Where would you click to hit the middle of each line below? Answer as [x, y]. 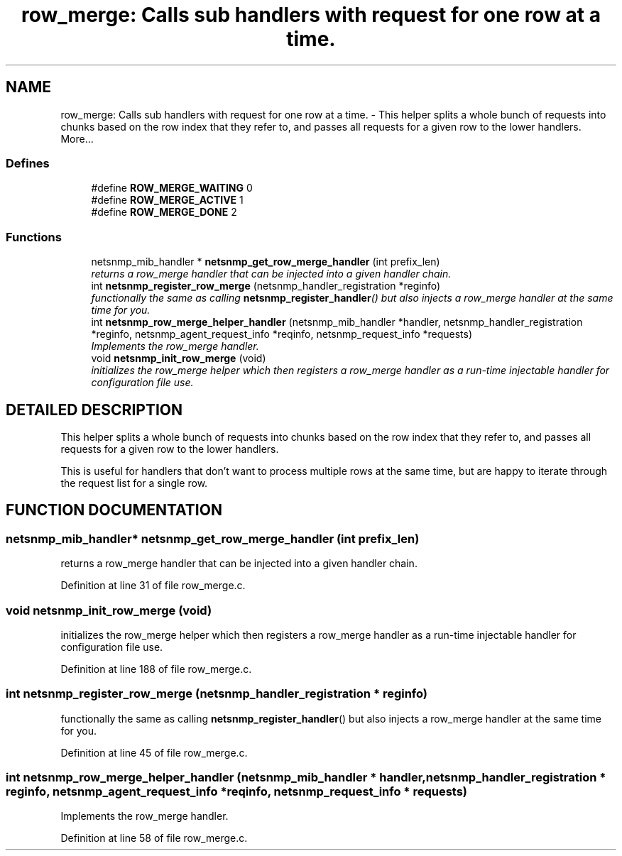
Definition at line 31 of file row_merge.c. [153, 586]
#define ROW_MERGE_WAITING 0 [172, 188]
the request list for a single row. [134, 483]
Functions [34, 237]
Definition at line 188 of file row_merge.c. [156, 669]
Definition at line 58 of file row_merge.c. [154, 838]
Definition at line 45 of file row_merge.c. [154, 752]
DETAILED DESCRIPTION [94, 410]
